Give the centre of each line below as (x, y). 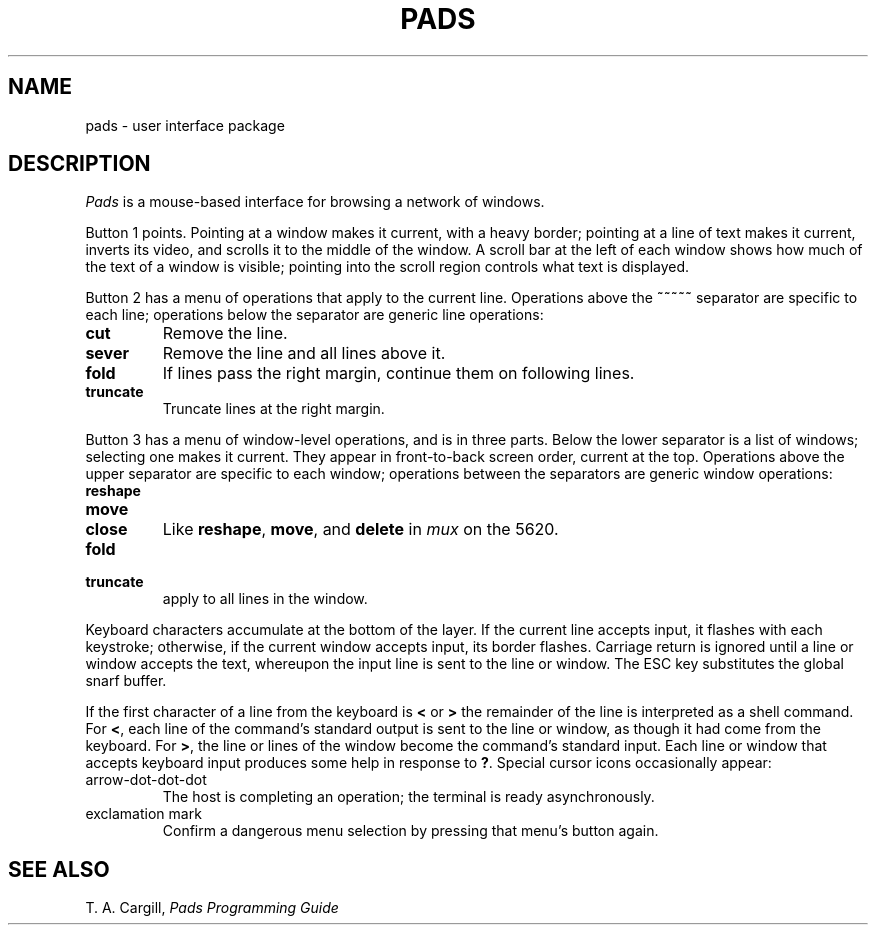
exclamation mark (143, 814)
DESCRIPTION (79, 164)
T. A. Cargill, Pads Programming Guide (212, 908)
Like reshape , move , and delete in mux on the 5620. (360, 529)
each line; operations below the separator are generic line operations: (314, 315)
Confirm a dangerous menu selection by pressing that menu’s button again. (410, 831)
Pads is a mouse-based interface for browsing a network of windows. (315, 202)
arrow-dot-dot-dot (146, 780)
